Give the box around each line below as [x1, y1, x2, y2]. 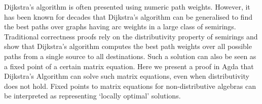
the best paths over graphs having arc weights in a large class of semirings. [4, 21, 236, 32]
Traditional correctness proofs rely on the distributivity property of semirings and [4, 31, 258, 41]
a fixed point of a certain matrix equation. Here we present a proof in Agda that [4, 61, 254, 71]
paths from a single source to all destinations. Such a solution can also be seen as [4, 50, 256, 61]
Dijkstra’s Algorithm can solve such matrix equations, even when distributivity [4, 71, 249, 81]
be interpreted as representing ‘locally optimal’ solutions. [4, 90, 181, 101]
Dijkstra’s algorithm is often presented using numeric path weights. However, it [4, 2, 250, 12]
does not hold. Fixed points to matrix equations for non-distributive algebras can [4, 80, 256, 91]
